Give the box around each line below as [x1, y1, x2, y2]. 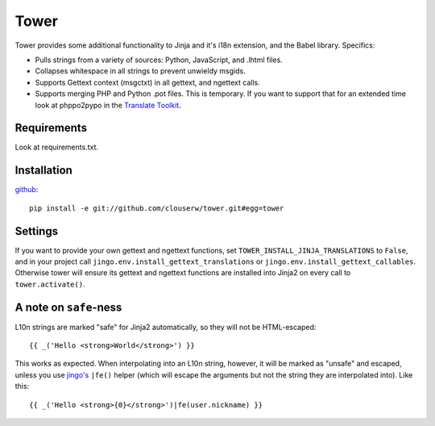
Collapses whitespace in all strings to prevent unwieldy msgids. [35, 66, 246, 76]
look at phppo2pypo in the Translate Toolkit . [35, 100, 181, 110]
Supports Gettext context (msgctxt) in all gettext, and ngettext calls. [35, 77, 261, 87]
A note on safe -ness [14, 300, 122, 314]
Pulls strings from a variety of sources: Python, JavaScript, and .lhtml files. [35, 55, 284, 65]
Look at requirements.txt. [14, 142, 99, 152]
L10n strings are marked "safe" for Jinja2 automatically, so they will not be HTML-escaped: [14, 322, 317, 332]
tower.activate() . [14, 279, 85, 289]
